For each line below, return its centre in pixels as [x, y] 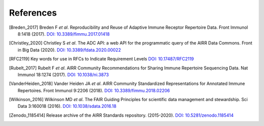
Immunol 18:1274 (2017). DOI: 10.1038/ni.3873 [63, 74]
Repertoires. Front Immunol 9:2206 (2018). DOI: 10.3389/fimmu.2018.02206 [94, 90]
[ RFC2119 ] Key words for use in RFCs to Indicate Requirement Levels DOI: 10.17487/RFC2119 [101, 59]
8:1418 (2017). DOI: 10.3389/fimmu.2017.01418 [64, 34]
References [33, 13]
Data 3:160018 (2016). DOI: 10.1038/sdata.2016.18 [67, 106]
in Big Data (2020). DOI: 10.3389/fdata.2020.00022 [69, 50]
